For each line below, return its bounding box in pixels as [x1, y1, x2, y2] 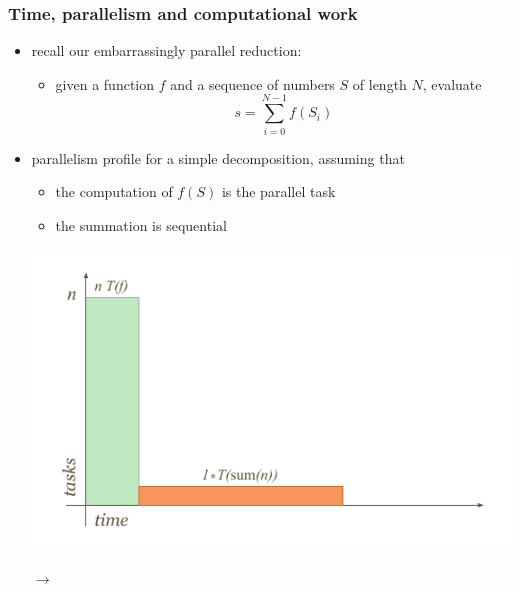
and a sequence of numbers [170, 73, 335, 94]
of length [352, 73, 407, 94]
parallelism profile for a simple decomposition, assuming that [31, 147, 405, 168]
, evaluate [422, 73, 482, 94]
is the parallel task [221, 181, 336, 202]
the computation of [55, 181, 173, 202]
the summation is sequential [55, 214, 227, 235]
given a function [55, 73, 154, 94]
